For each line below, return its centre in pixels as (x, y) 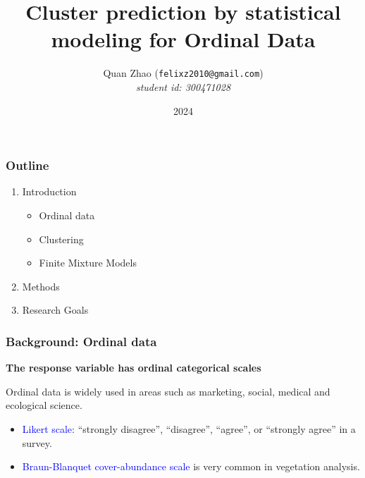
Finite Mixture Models (88, 263)
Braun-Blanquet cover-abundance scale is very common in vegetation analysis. (191, 466)
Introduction (49, 191)
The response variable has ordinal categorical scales (134, 368)
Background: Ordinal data (81, 341)
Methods (41, 286)
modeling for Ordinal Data (183, 39)
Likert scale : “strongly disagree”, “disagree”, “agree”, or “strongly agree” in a (189, 429)
